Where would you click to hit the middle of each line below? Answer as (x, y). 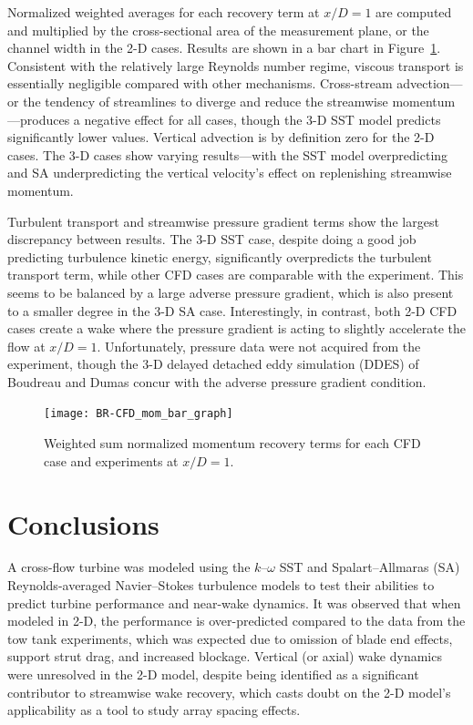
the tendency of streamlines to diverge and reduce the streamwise (206, 101)
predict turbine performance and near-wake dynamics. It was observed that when (234, 602)
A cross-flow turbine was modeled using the (129, 567)
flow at (26, 346)
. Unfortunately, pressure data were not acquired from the (259, 346)
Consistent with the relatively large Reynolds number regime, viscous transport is (236, 65)
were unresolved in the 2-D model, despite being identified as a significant (213, 674)
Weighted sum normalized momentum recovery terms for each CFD (232, 443)
